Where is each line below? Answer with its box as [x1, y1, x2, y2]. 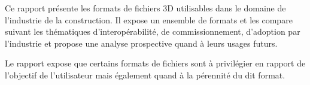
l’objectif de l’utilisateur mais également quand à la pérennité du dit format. [5, 68, 285, 81]
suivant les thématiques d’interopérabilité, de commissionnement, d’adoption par [5, 25, 300, 38]
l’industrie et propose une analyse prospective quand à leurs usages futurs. [5, 37, 278, 49]
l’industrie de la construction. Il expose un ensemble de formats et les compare [5, 13, 293, 26]
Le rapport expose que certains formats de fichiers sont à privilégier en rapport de [5, 57, 306, 69]
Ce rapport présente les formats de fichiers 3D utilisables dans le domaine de [5, 2, 286, 14]
